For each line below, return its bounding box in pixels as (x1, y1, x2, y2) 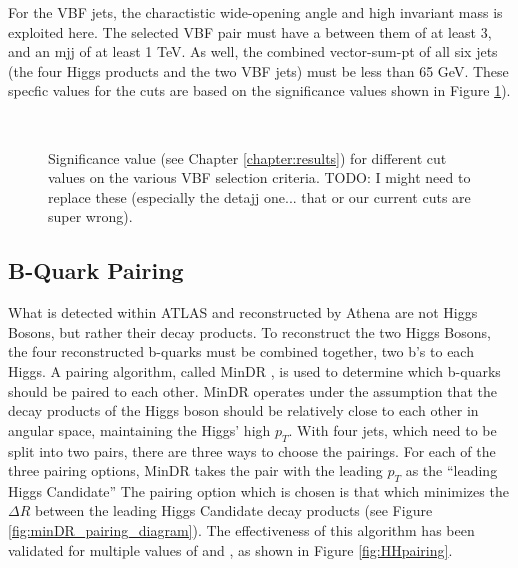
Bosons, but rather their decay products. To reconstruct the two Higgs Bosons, (8, 321, 491, 342)
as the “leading (405, 460, 498, 481)
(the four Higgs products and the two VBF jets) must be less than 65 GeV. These (8, 60, 509, 81)
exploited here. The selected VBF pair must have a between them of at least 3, (8, 21, 492, 42)
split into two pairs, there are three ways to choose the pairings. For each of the (8, 440, 496, 461)
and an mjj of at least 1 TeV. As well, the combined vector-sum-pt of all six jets (8, 41, 498, 62)
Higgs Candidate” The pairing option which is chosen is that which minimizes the (8, 480, 509, 501)
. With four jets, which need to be (288, 419, 497, 440)
